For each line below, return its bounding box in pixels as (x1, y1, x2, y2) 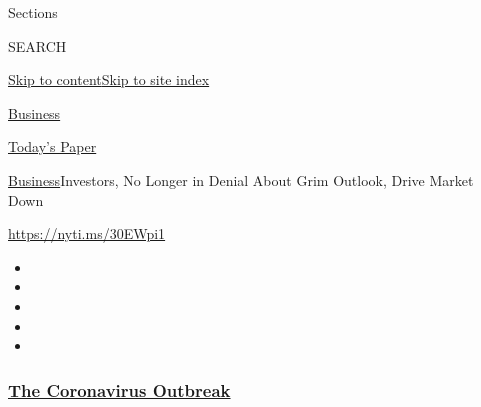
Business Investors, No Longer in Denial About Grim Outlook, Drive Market (8, 169, 474, 190)
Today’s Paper (8, 136, 97, 157)
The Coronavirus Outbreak (8, 377, 231, 402)
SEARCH (8, 35, 67, 56)
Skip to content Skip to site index (8, 69, 210, 90)
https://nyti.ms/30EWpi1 (8, 223, 166, 244)
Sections (8, 2, 58, 22)
